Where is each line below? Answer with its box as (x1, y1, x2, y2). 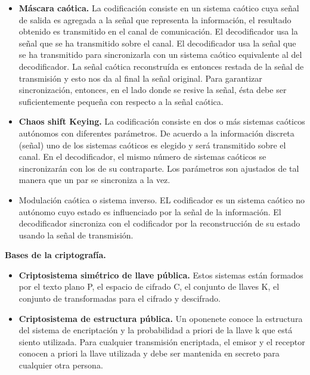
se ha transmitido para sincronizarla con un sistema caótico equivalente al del (18, 48, 302, 61)
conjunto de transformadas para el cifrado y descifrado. (18, 292, 221, 305)
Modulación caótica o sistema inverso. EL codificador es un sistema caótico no (18, 193, 305, 206)
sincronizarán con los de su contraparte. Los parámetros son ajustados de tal (18, 162, 299, 174)
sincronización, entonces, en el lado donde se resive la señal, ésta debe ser (18, 83, 287, 96)
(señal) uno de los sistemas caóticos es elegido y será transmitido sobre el (18, 138, 286, 151)
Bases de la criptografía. (5, 249, 106, 261)
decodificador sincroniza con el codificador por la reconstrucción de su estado (18, 217, 300, 230)
